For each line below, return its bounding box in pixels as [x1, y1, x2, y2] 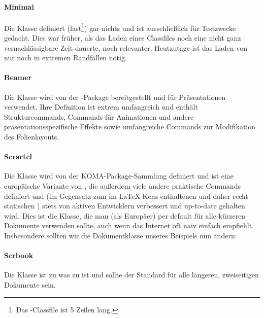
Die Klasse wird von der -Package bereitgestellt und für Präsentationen [4, 91, 226, 102]
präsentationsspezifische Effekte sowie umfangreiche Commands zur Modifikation [4, 121, 256, 132]
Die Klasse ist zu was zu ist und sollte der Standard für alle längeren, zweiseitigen [4, 269, 259, 280]
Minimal [4, 1, 34, 12]
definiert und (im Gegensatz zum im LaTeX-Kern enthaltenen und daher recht [4, 190, 248, 201]
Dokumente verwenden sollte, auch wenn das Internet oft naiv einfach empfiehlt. [4, 220, 254, 231]
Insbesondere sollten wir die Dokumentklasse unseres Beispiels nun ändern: [4, 230, 237, 240]
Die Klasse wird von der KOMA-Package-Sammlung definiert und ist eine [4, 170, 234, 181]
